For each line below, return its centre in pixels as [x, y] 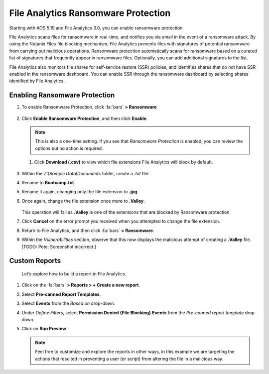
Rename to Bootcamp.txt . [49, 182]
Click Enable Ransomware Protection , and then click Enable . [85, 118]
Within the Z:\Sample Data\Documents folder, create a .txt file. [85, 173]
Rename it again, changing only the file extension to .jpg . [80, 192]
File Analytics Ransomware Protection [90, 13]
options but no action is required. [69, 148]
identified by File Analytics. [37, 81]
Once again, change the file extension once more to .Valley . [83, 201]
